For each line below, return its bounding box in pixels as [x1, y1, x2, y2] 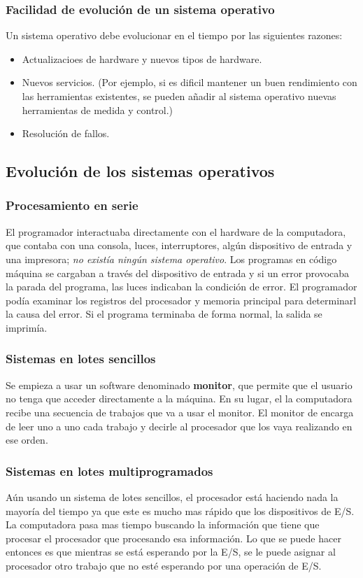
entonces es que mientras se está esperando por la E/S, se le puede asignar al [6, 544, 336, 559]
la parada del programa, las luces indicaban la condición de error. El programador [6, 279, 357, 294]
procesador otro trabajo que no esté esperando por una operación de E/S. [6, 558, 322, 572]
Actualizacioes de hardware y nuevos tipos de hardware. [22, 51, 262, 66]
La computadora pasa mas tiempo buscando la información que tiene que [6, 517, 320, 532]
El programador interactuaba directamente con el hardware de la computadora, [6, 224, 346, 239]
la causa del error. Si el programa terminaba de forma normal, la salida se [6, 306, 322, 321]
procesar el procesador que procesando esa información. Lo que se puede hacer [6, 530, 341, 545]
